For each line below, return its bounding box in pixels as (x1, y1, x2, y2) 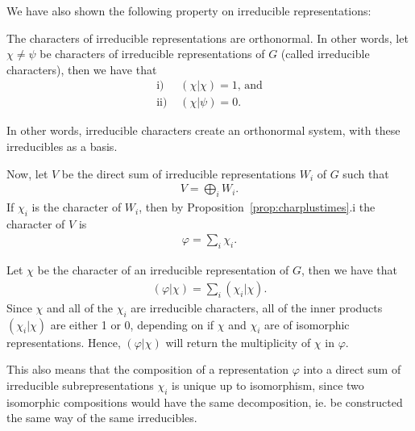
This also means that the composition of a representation (6, 361, 289, 378)
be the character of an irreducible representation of (37, 262, 289, 278)
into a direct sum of (303, 361, 401, 378)
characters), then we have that (6, 61, 157, 77)
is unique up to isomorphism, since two (172, 376, 364, 393)
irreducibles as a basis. (6, 138, 118, 155)
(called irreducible (280, 45, 370, 62)
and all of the (46, 299, 114, 316)
